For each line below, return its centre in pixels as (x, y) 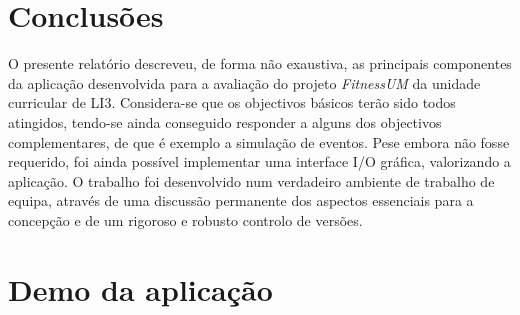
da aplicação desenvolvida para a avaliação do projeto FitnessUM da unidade (244, 82)
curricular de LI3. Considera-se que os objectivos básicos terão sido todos (232, 102)
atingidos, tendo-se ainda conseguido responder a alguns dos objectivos (225, 121)
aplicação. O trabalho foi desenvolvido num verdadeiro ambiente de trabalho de (251, 180)
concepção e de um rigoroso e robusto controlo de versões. (185, 219)
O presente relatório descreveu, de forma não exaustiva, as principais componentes (260, 63)
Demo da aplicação (140, 288)
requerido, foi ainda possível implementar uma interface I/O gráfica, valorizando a (259, 161)
